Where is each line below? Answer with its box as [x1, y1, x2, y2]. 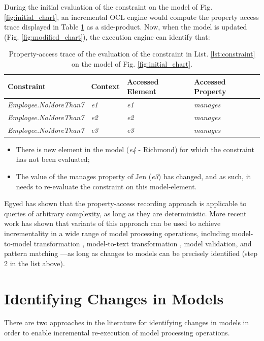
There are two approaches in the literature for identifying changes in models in [4, 317, 249, 328]
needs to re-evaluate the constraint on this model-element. [16, 181, 197, 191]
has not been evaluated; [16, 154, 90, 164]
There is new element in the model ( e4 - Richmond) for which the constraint [16, 144, 254, 154]
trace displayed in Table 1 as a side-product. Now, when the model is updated [4, 21, 247, 32]
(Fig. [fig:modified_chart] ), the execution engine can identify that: [4, 31, 210, 42]
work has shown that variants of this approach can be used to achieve [4, 218, 221, 229]
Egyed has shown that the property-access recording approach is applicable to [4, 198, 247, 209]
